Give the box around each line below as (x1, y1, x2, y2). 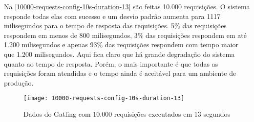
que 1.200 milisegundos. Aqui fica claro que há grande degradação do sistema (4, 49, 235, 59)
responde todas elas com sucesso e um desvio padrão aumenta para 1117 (4, 11, 221, 21)
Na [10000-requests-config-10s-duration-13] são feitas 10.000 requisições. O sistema (4, 1, 250, 11)
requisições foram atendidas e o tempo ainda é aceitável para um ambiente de (4, 68, 236, 78)
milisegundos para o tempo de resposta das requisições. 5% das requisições (4, 20, 227, 31)
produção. (4, 77, 34, 87)
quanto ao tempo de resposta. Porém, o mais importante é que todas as (4, 58, 218, 69)
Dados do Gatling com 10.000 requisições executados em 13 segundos (23, 109, 231, 119)
